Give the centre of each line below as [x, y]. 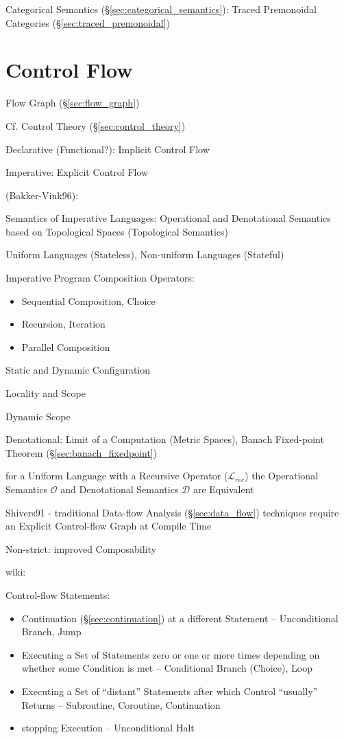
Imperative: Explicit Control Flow [77, 172]
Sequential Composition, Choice [88, 300]
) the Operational [282, 476]
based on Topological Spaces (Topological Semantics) [117, 231]
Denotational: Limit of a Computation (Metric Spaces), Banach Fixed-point [165, 439]
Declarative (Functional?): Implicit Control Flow [108, 149]
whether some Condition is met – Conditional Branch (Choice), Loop [167, 668]
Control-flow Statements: [58, 594]
